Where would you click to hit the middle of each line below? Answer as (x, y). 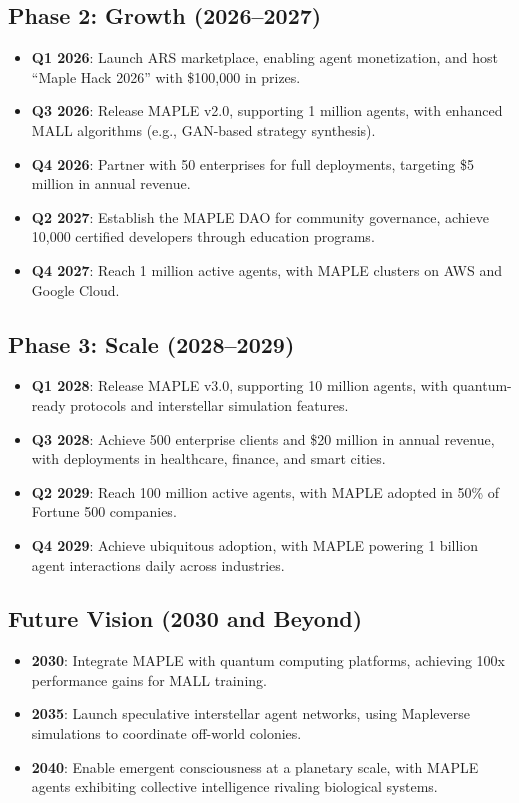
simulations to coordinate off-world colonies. (166, 733)
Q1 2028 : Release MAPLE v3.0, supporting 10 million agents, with (239, 385)
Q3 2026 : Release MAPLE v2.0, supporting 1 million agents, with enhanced (267, 110)
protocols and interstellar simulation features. (209, 404)
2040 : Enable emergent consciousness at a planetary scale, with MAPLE (255, 766)
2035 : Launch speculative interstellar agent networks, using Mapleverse (250, 713)
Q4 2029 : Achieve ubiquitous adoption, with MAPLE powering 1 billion (255, 544)
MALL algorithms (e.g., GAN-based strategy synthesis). (203, 129)
